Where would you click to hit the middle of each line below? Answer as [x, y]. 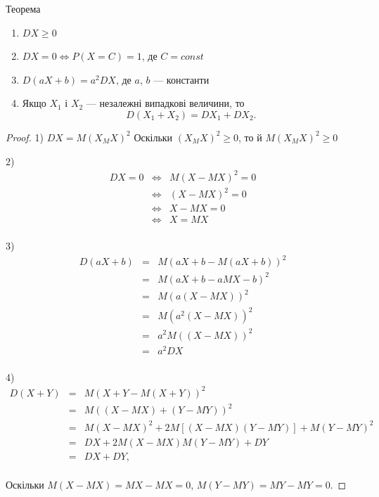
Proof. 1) [25, 137]
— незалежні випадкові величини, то [165, 103]
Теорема [23, 8]
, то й [250, 137]
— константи [181, 79]
